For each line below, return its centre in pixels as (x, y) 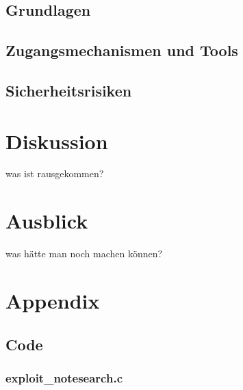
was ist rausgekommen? (55, 173)
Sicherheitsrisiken (69, 90)
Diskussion (57, 141)
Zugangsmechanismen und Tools (122, 50)
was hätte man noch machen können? (84, 253)
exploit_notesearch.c (64, 377)
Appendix (53, 300)
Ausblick (47, 221)
